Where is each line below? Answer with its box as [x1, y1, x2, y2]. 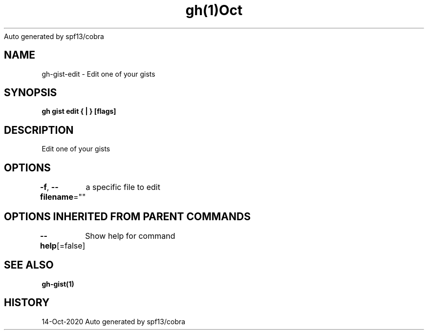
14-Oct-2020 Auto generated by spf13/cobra [42, 317, 186, 326]
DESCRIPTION [4, 124, 74, 136]
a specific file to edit [86, 182, 160, 192]
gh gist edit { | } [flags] [42, 107, 116, 116]
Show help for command [85, 230, 175, 241]
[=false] [56, 240, 86, 250]
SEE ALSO [4, 259, 54, 271]
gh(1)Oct [185, 2, 243, 19]
